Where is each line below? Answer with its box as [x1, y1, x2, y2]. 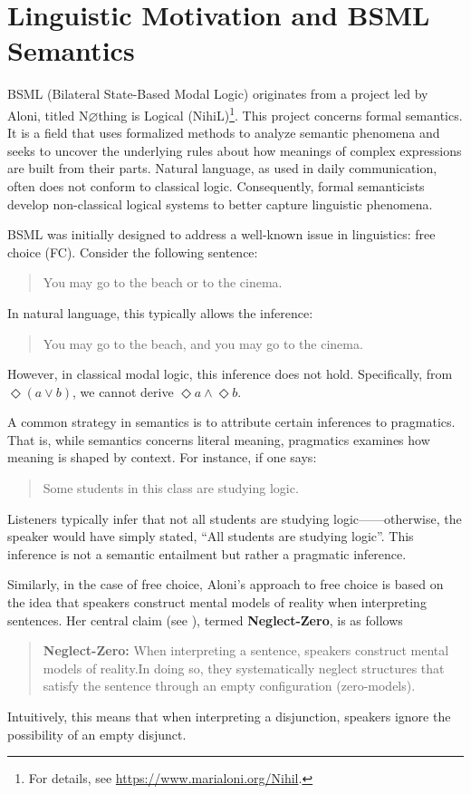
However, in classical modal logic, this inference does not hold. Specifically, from [7, 364, 453, 383]
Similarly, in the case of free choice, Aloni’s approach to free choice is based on [7, 575, 444, 594]
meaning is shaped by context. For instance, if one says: [7, 448, 317, 467]
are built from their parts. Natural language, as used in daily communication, [7, 159, 437, 178]
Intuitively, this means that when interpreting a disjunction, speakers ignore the [7, 707, 451, 725]
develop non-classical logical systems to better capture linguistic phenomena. [7, 194, 433, 213]
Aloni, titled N [7, 105, 89, 124]
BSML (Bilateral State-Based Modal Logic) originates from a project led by [7, 84, 428, 103]
